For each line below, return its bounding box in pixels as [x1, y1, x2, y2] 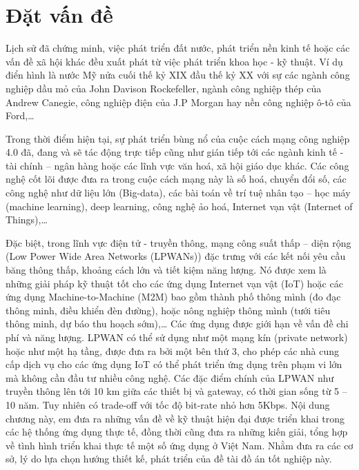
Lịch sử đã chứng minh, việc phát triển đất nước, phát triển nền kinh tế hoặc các [6, 41, 350, 55]
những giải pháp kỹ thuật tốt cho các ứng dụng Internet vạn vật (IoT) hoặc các [6, 276, 343, 290]
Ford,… [6, 108, 35, 123]
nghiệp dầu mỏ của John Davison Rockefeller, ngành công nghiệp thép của [6, 81, 322, 95]
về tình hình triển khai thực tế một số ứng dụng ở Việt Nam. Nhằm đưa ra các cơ [6, 438, 353, 452]
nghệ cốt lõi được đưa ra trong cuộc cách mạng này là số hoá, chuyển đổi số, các [6, 172, 347, 186]
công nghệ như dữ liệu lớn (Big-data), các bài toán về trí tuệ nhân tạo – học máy [6, 185, 351, 200]
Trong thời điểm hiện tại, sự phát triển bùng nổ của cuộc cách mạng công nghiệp [6, 131, 350, 145]
